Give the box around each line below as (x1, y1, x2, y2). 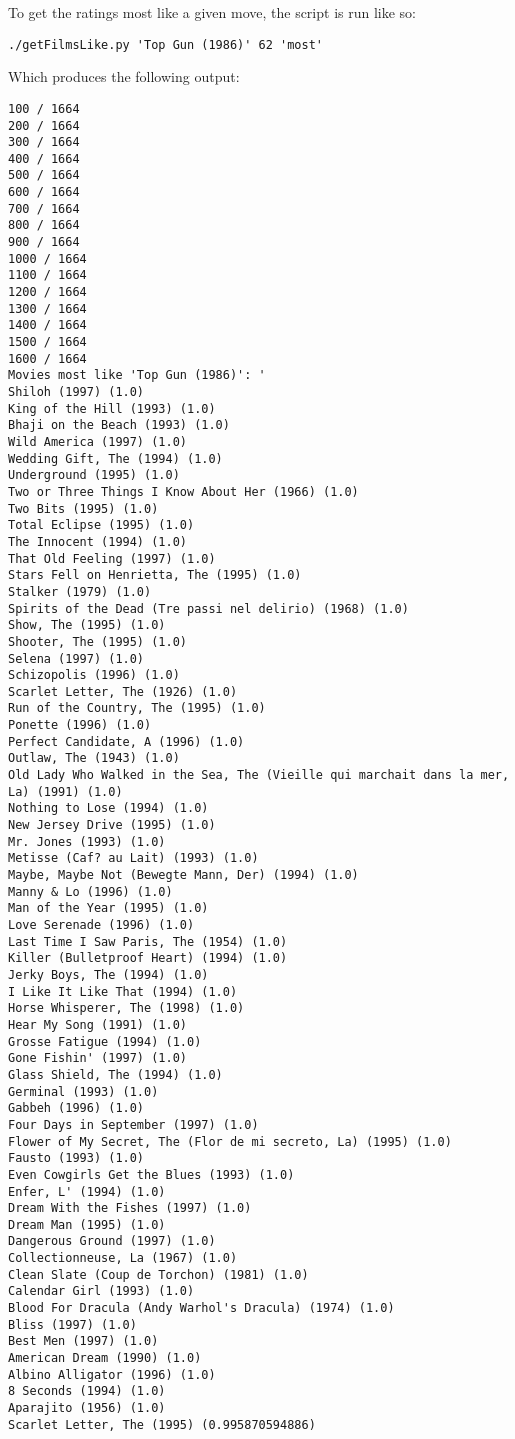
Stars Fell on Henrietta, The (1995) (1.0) (8, 568, 302, 583)
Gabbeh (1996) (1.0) (8, 1101, 145, 1116)
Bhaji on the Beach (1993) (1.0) (8, 418, 230, 433)
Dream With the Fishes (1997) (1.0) (8, 1201, 252, 1216)
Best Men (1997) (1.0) (8, 1334, 159, 1349)
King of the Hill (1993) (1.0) (8, 401, 216, 416)
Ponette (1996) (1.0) (8, 718, 152, 733)
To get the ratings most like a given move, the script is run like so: (8, 2, 417, 22)
